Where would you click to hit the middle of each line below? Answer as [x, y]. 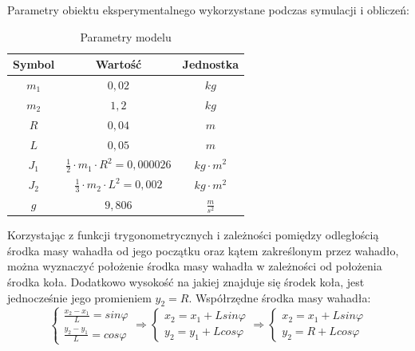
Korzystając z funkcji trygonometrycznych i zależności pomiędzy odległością [193, 235]
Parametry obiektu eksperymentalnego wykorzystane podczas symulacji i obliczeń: [208, 10]
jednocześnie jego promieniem [79, 297]
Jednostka [211, 64]
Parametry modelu [126, 36]
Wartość [119, 64]
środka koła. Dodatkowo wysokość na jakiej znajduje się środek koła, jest [186, 281]
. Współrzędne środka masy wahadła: [280, 297]
